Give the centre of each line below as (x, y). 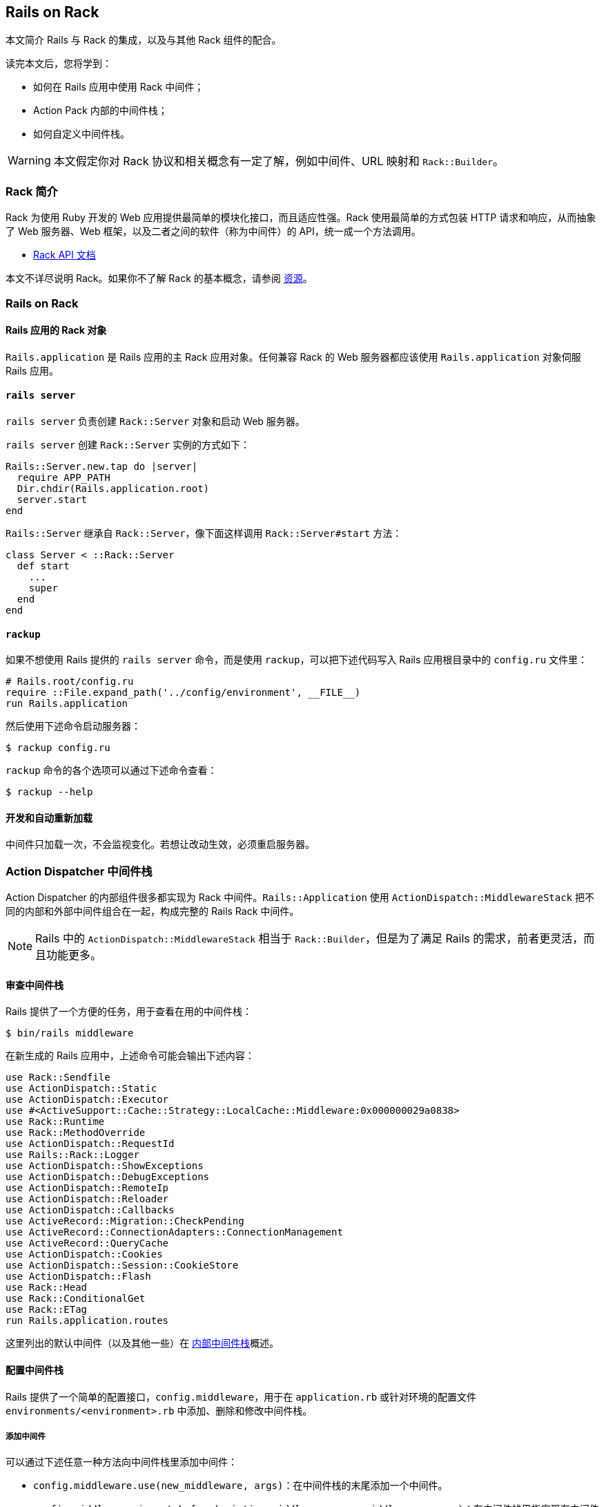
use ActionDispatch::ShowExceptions (105, 1166)
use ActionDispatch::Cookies (84, 1254)
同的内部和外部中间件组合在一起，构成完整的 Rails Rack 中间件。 (153, 911)
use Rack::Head (47, 1288)
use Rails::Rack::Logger (72, 1155)
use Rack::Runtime (55, 1122)
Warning (29, 161)
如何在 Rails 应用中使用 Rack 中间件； (119, 87)
